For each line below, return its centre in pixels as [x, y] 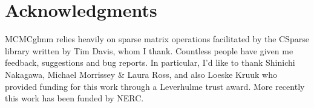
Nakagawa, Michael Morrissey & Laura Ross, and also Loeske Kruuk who [141, 74]
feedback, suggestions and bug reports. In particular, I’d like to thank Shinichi [150, 62]
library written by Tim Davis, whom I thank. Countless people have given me [149, 50]
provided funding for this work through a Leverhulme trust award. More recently [155, 86]
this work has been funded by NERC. [74, 98]
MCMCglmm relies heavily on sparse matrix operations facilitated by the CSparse [157, 39]
